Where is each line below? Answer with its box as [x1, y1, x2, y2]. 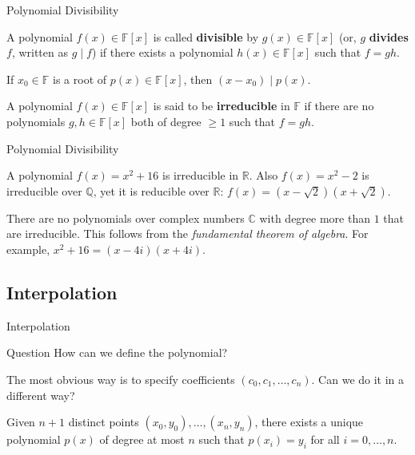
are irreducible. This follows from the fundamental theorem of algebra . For [6, 225, 369, 242]
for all [310, 431, 340, 448]
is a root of [53, 70, 107, 87]
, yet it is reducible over [93, 182, 209, 199]
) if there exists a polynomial [91, 44, 233, 61]
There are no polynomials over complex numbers [6, 209, 245, 226]
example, [6, 240, 50, 257]
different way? [6, 386, 75, 403]
